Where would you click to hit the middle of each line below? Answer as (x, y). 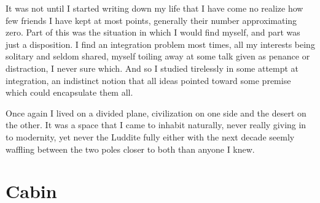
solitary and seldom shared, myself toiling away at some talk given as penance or (158, 56)
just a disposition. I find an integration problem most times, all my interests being (160, 44)
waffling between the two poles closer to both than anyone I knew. (130, 149)
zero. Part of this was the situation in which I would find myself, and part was (153, 32)
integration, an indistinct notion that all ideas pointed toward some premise (148, 80)
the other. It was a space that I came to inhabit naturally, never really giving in (156, 125)
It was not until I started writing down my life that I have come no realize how (154, 8)
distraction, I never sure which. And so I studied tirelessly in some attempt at (152, 68)
